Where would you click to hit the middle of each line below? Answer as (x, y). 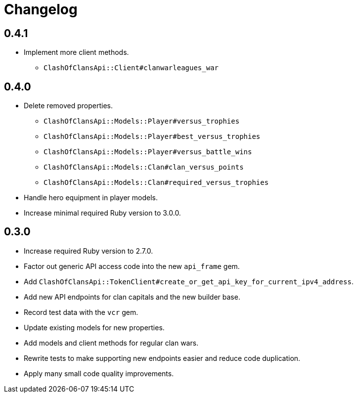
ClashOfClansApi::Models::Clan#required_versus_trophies (156, 183)
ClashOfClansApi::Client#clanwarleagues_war (131, 68)
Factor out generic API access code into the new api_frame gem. (132, 266)
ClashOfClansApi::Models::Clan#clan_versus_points (144, 167)
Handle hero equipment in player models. (91, 198)
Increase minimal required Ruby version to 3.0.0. (102, 213)
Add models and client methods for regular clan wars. (111, 343)
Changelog (41, 9)
